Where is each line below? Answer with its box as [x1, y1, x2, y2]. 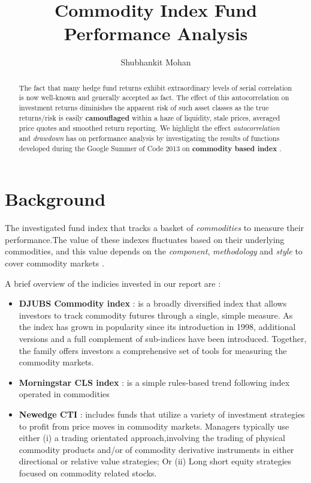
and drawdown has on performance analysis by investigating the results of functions [19, 133, 280, 143]
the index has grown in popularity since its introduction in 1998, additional [19, 320, 296, 333]
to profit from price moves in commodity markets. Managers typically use [19, 419, 289, 432]
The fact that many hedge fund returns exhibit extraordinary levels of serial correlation [19, 82, 292, 92]
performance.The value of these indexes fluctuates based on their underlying [5, 233, 285, 245]
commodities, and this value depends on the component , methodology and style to [5, 245, 303, 257]
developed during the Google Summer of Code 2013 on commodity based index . [19, 143, 282, 154]
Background [5, 187, 106, 211]
